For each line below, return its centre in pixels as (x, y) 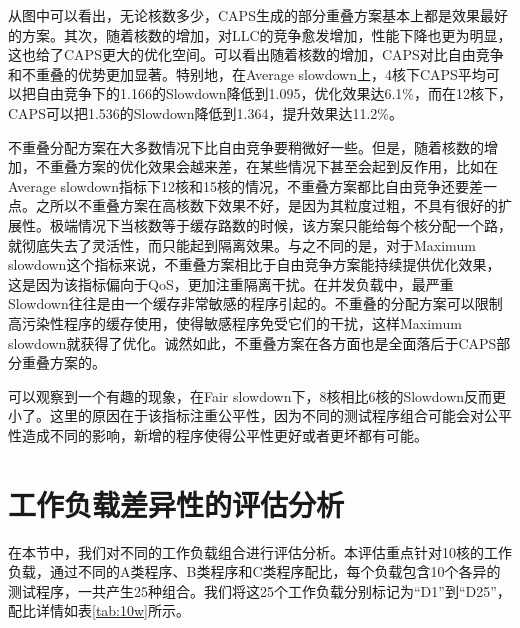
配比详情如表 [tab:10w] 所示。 (99, 610)
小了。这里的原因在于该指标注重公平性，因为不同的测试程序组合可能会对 (246, 415)
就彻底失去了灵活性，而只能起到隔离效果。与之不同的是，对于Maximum (242, 244)
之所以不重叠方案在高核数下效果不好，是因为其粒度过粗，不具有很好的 (266, 205)
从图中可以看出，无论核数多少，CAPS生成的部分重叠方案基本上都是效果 (244, 15)
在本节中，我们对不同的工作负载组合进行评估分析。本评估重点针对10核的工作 (260, 551)
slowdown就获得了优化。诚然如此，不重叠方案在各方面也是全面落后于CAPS (252, 342)
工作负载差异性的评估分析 (176, 503)
